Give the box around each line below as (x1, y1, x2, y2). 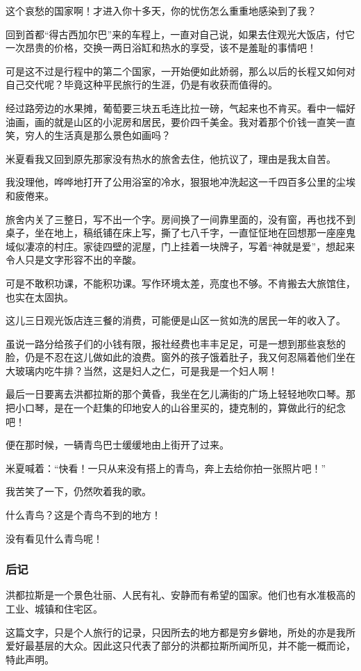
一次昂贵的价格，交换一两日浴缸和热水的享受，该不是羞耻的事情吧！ (6, 40, 317, 55)
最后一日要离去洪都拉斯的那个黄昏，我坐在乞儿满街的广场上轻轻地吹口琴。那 (6, 387, 355, 401)
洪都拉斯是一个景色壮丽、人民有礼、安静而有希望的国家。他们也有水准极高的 (6, 588, 355, 602)
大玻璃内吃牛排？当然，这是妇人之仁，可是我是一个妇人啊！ (6, 363, 278, 378)
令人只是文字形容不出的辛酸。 (6, 252, 142, 267)
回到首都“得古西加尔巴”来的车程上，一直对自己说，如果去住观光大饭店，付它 (6, 26, 355, 41)
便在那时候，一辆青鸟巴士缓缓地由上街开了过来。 (6, 437, 229, 452)
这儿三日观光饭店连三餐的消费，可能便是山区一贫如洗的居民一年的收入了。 (6, 313, 346, 328)
